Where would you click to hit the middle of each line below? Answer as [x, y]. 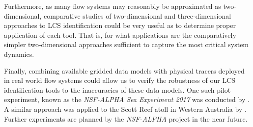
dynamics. [19, 54]
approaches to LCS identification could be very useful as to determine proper [120, 25]
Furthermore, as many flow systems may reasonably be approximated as [112, 6]
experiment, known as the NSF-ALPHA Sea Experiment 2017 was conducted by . [127, 99]
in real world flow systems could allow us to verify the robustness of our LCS [120, 80]
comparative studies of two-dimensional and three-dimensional [137, 15]
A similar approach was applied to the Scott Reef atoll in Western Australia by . [125, 109]
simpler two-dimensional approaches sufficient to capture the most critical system [126, 44]
